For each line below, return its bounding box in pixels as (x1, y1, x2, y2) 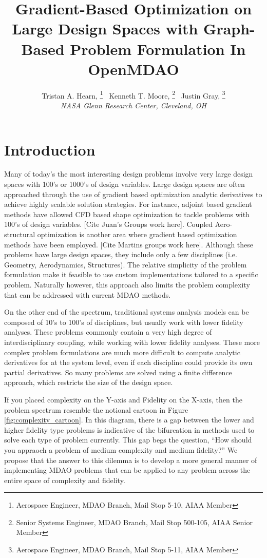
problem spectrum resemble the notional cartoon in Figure (4, 404, 188, 415)
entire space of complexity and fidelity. (4, 474, 125, 485)
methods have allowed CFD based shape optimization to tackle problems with (4, 208, 250, 219)
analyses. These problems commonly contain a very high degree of (4, 326, 212, 337)
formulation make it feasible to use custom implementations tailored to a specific (4, 269, 258, 280)
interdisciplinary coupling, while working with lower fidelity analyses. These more (4, 336, 260, 347)
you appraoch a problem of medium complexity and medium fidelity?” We (4, 444, 238, 455)
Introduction (4, 139, 96, 160)
